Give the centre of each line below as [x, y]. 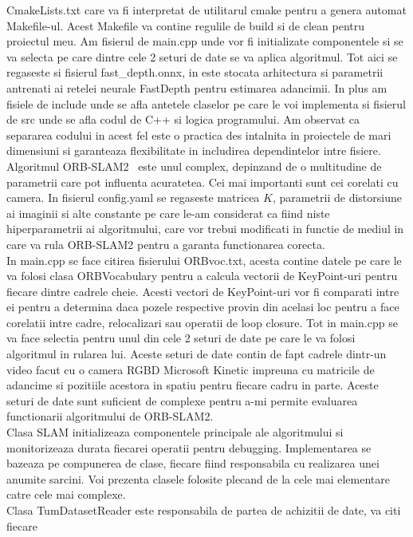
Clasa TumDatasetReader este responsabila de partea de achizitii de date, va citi [204, 510]
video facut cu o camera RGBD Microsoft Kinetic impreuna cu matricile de [191, 369]
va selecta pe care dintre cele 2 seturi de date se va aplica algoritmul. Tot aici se [202, 56]
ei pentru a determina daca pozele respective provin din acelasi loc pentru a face [203, 307]
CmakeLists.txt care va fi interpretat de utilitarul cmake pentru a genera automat [206, 10]
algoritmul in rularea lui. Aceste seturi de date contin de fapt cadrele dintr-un [197, 354]
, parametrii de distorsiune [337, 197]
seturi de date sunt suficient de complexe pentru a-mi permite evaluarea [182, 400]
